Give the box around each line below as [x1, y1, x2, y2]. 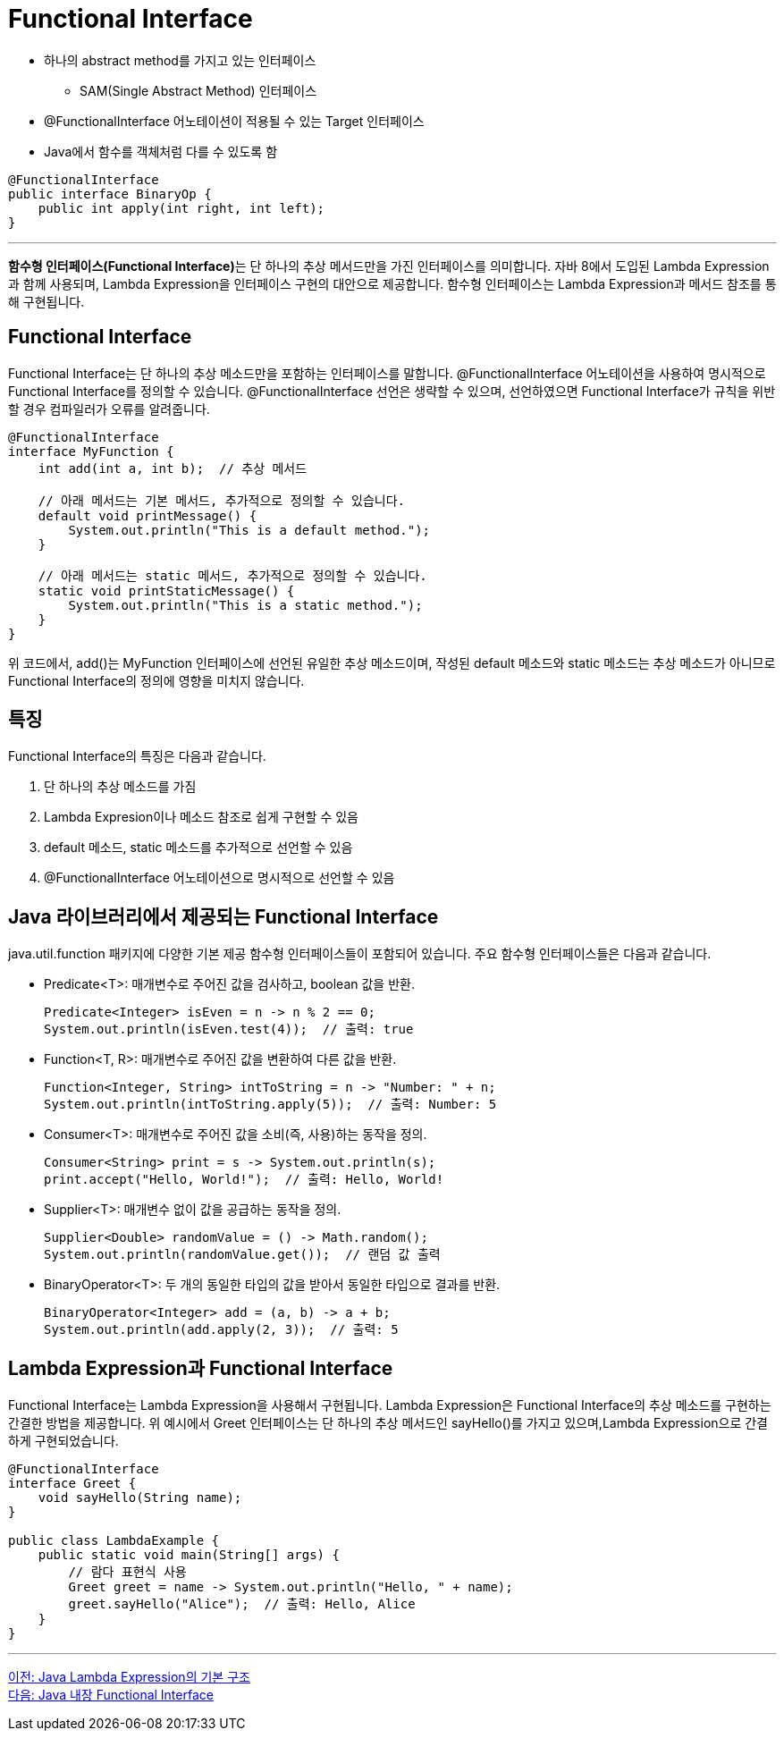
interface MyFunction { [8, 443, 174, 459]
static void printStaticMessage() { [38, 583, 295, 598]
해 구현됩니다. [8, 293, 85, 309]
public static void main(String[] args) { [38, 1548, 340, 1563]
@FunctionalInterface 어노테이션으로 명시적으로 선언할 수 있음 [44, 870, 395, 886]
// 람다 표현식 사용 [68, 1565, 187, 1580]
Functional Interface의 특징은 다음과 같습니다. [8, 748, 266, 764]
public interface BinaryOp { [8, 186, 212, 201]
